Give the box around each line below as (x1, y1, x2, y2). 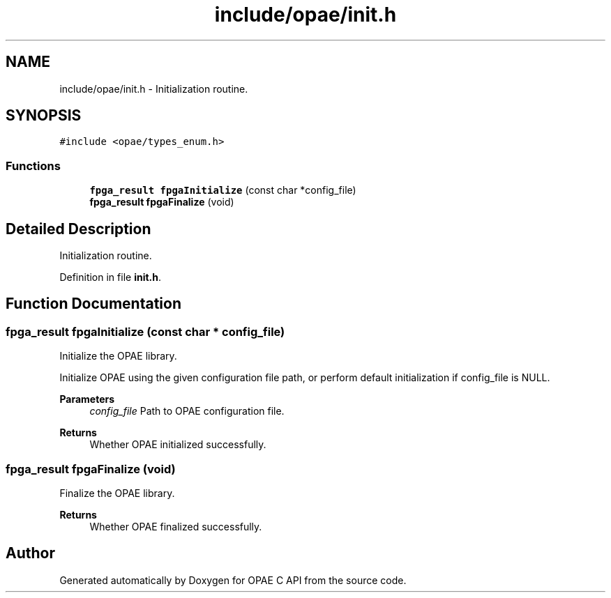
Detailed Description (6, 220, 151, 238)
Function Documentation (6, 295, 181, 313)
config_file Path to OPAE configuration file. (89, 405, 285, 417)
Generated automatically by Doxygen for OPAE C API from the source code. (59, 574, 407, 586)
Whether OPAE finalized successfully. (89, 521, 262, 532)
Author (6, 544, 55, 562)
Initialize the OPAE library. (59, 350, 177, 362)
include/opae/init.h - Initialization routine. (59, 82, 248, 95)
